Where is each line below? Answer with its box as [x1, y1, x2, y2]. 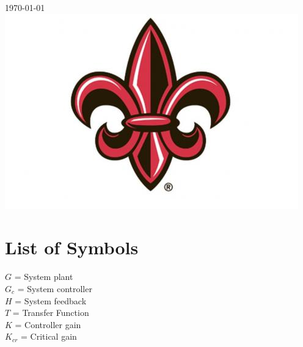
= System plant [14, 270, 73, 283]
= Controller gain [15, 318, 81, 331]
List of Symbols [5, 235, 139, 260]
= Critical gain [21, 330, 77, 343]
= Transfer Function [12, 306, 89, 319]
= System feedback [15, 294, 87, 307]
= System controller [17, 282, 92, 295]
